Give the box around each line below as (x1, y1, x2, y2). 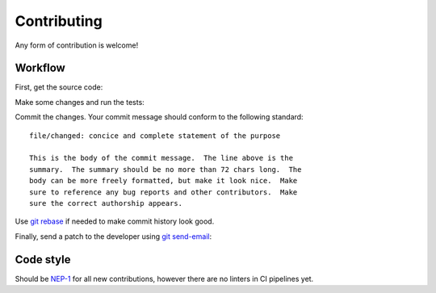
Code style (15, 253, 71, 266)
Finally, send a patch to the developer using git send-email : (15, 231, 212, 241)
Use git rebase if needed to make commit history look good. (15, 216, 215, 226)
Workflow (15, 61, 66, 75)
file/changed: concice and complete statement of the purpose (29, 131, 281, 140)
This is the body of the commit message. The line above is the (29, 153, 294, 163)
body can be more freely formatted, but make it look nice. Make (29, 176, 298, 186)
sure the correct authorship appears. (29, 199, 183, 207)
